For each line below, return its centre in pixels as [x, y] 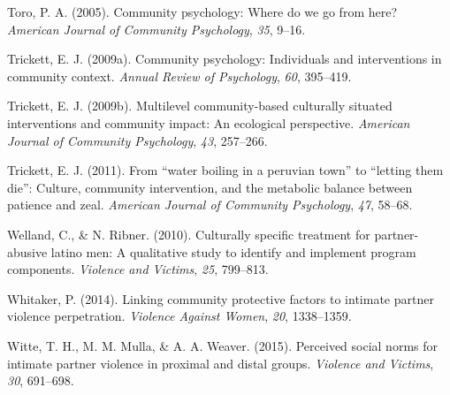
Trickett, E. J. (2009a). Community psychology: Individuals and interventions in [225, 59]
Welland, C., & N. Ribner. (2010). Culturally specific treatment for [189, 234]
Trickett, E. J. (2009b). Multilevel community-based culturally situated [200, 106]
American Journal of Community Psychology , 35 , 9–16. [156, 29]
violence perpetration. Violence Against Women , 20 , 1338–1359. [179, 316]
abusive [27, 251]
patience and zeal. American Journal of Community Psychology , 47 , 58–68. [210, 205]
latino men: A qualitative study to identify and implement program [233, 251]
